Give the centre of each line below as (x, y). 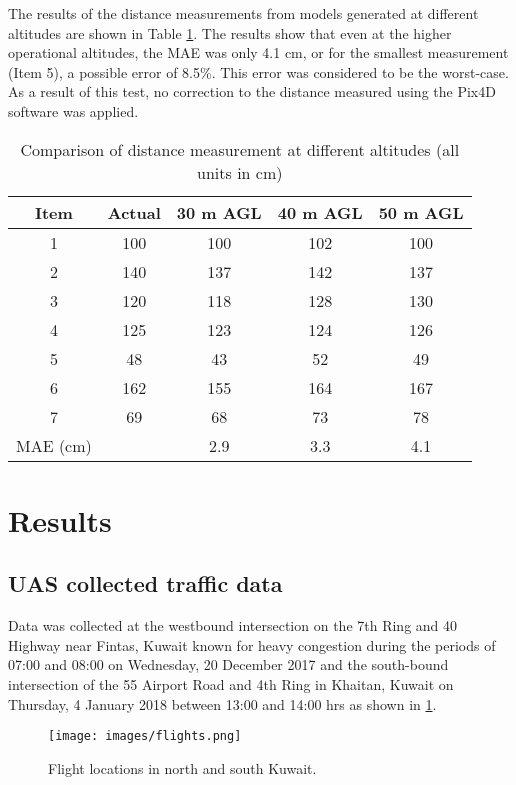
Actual (134, 212)
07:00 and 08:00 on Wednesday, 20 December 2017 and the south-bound (228, 664)
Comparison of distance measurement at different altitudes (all (240, 149)
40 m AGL (320, 212)
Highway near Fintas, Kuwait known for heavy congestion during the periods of (252, 644)
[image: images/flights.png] (145, 736)
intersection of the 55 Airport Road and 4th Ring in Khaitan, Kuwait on (231, 683)
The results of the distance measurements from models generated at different (243, 13)
